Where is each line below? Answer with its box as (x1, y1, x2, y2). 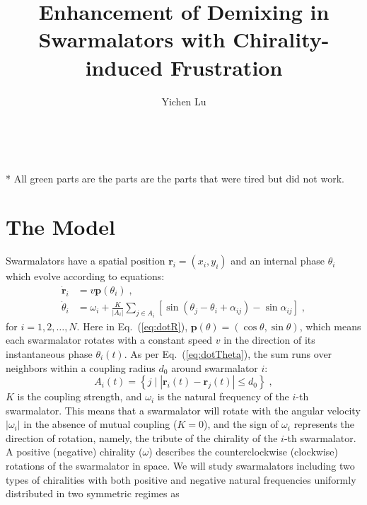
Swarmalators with (38, 25, 226, 54)
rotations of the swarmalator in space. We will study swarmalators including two (6, 458, 355, 473)
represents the (293, 417, 355, 431)
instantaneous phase (6, 346, 93, 361)
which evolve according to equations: (6, 269, 165, 284)
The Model (6, 212, 115, 241)
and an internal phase (231, 253, 325, 268)
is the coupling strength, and (17, 389, 142, 404)
